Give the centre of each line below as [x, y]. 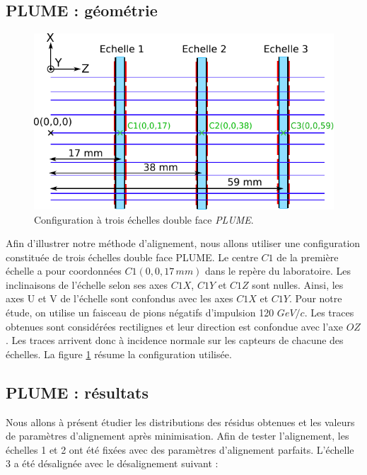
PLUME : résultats [77, 392]
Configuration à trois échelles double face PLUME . [144, 219]
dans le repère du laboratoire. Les [278, 271]
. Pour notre [315, 298]
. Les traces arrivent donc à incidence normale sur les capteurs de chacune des [175, 340]
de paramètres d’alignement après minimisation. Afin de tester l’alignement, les [177, 436]
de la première [308, 257]
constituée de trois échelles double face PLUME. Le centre [132, 257]
